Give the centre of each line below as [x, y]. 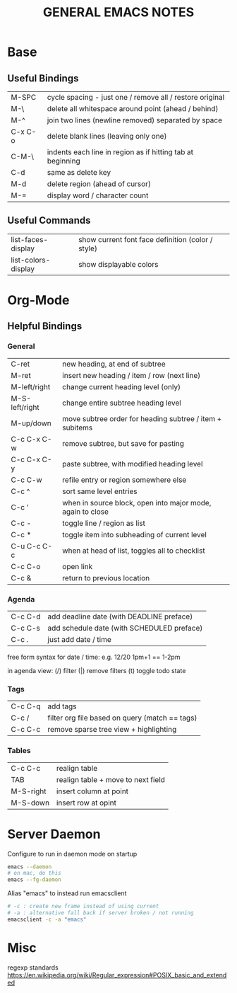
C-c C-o [26, 566]
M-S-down [30, 803]
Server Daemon [54, 834]
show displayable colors [119, 264]
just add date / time [79, 639]
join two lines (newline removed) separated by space [135, 120]
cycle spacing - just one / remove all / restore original [136, 97]
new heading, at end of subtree [114, 364]
